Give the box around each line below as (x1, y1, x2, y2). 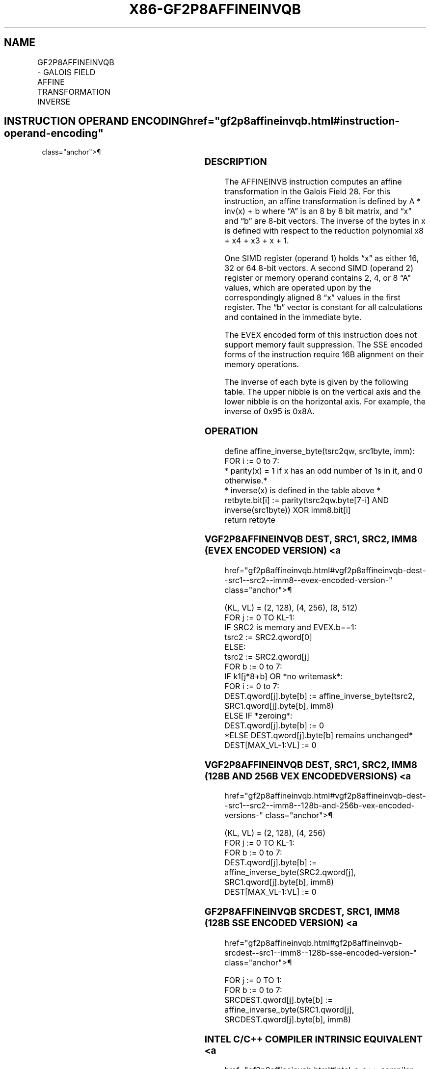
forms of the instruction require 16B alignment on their (224, 349, 424, 360)
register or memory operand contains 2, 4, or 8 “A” (224, 273, 411, 283)
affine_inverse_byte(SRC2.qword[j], (224, 867, 356, 878)
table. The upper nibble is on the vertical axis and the (224, 387, 421, 397)
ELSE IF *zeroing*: (224, 711, 293, 721)
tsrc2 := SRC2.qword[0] (224, 632, 312, 642)
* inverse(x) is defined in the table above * (224, 485, 381, 495)
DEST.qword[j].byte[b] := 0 (224, 721, 324, 731)
